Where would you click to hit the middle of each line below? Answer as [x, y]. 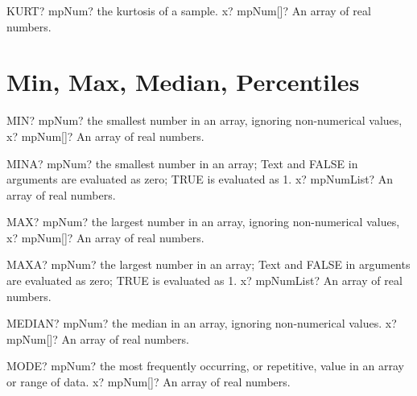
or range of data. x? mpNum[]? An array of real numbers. [149, 382]
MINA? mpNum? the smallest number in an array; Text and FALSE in [182, 163]
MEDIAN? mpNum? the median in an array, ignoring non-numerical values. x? [202, 323]
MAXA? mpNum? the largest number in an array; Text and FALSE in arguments [208, 264]
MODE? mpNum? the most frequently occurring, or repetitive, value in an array [205, 366]
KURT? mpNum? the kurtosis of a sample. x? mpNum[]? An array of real [189, 10]
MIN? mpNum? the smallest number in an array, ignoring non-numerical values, [204, 120]
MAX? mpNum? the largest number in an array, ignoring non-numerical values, [203, 222]
